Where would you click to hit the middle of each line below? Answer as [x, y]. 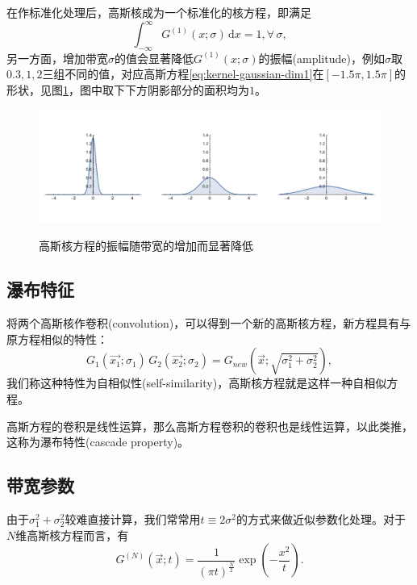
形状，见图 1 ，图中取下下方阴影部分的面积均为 [128, 90]
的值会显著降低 [154, 58]
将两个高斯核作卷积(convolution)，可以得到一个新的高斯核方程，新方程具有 [203, 323]
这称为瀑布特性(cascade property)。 [98, 442]
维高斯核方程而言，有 [72, 535]
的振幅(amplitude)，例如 [321, 58]
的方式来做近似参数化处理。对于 [321, 519]
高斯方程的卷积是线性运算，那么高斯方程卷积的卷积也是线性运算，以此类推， [210, 426]
